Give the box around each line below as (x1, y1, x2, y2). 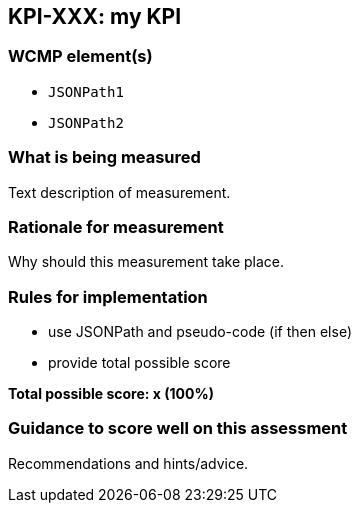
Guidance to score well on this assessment (8, 418, 348, 439)
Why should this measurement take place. (8, 253, 284, 271)
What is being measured (8, 147, 201, 168)
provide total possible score (48, 354, 231, 372)
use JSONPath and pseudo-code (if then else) (48, 323, 353, 341)
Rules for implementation (8, 286, 208, 307)
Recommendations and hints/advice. (8, 454, 249, 472)
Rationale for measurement (8, 216, 224, 237)
